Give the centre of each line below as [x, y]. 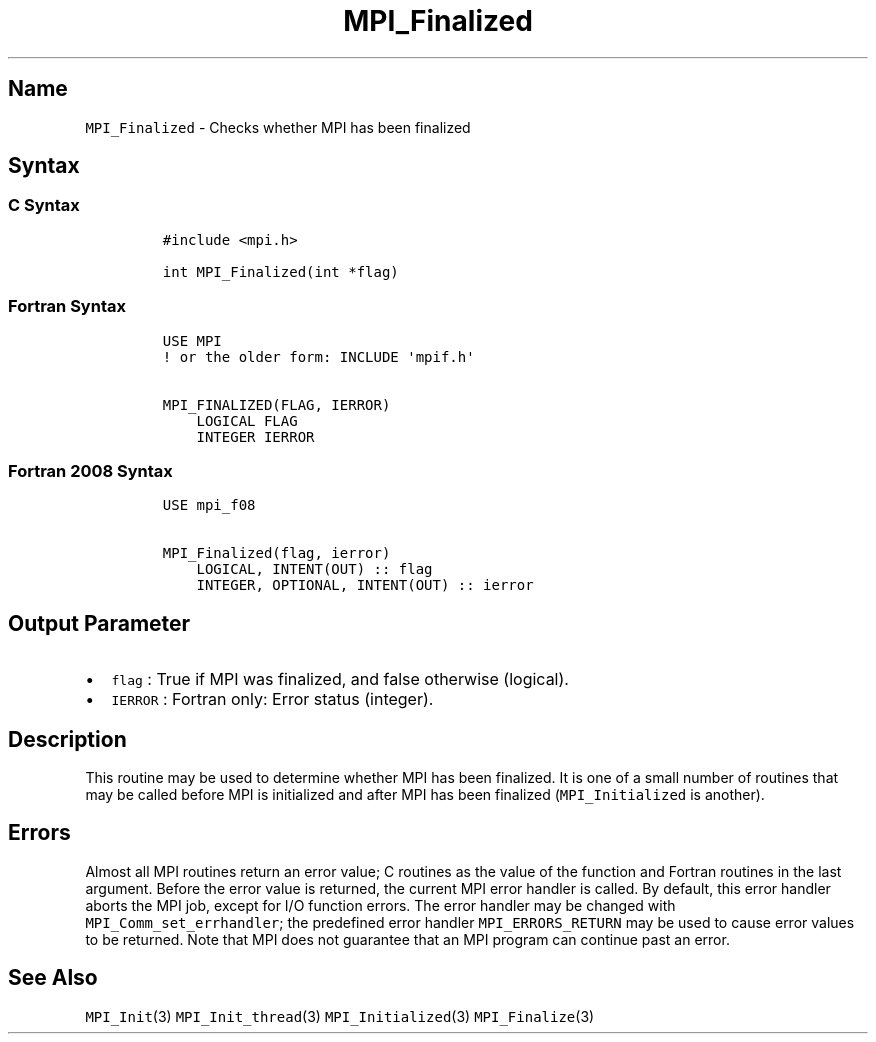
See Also [53, 978]
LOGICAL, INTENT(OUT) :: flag [314, 569]
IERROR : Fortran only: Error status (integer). [272, 699]
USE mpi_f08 [209, 505]
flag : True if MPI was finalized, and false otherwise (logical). [340, 679]
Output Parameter [99, 623]
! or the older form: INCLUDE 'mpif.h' [318, 356]
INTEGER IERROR [255, 436]
